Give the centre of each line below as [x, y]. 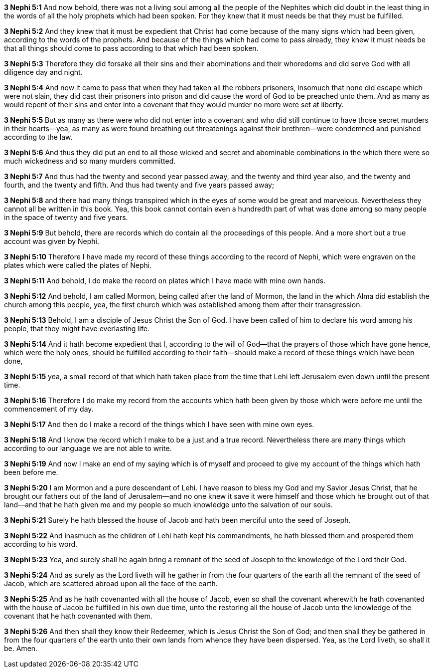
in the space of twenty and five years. [66, 217]
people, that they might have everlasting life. [77, 329]
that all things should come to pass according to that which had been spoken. [131, 48]
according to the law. [38, 137]
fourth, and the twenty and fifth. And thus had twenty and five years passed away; [139, 185]
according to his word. [41, 544]
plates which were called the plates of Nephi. [78, 265]
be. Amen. [21, 648]
